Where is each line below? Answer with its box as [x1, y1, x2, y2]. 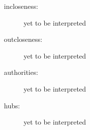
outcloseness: [4, 34, 42, 44]
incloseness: [4, 1, 38, 11]
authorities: [4, 67, 38, 77]
